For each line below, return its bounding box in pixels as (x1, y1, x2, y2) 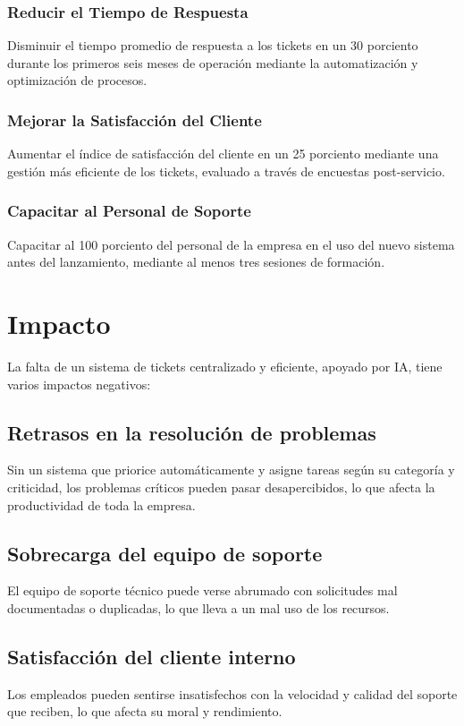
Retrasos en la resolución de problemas (7, 418, 376, 446)
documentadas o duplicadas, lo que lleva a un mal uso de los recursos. (7, 598, 390, 617)
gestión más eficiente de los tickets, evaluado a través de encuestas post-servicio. (7, 161, 445, 180)
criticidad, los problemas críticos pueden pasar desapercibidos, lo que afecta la (7, 477, 435, 496)
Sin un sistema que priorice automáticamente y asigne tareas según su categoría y (7, 460, 455, 479)
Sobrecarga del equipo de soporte (7, 539, 323, 567)
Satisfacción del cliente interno (7, 642, 296, 670)
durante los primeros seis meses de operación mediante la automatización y (7, 53, 418, 72)
